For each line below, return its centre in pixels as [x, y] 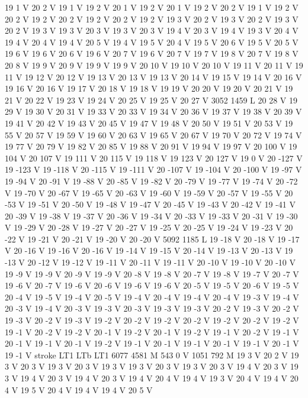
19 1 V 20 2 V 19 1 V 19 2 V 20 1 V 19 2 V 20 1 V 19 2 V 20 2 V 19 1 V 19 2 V [152, 7]
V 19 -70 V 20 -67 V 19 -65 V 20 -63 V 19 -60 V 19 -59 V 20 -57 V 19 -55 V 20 [149, 192]
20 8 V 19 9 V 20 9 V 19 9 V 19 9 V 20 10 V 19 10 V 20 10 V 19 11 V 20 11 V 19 [154, 65]
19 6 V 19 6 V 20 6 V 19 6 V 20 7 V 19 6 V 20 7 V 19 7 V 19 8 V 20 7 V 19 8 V [152, 54]
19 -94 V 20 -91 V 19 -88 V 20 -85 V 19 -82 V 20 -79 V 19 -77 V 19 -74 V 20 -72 [151, 181]
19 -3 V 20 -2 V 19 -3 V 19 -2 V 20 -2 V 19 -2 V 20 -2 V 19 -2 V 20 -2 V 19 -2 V [152, 320]
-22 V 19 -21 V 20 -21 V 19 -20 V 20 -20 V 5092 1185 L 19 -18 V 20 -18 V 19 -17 [152, 239]
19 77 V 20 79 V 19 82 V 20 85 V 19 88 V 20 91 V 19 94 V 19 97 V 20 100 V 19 [151, 146]
